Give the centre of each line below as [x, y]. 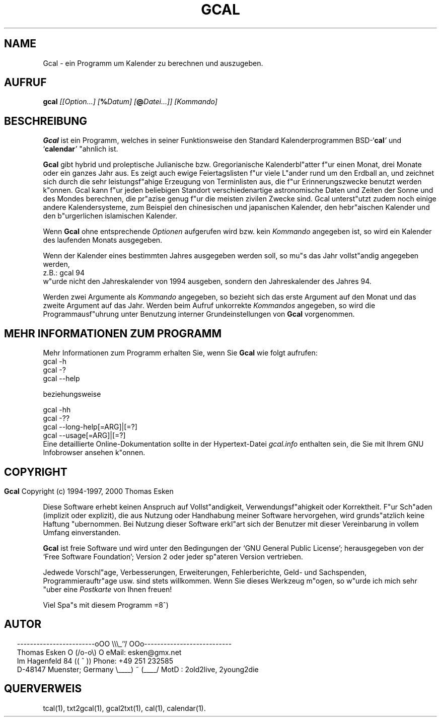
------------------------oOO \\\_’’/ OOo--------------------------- [124, 643]
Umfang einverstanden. [82, 532]
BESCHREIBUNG [46, 121]
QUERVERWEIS [43, 689]
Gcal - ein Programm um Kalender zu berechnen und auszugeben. [153, 63]
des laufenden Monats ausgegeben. [103, 240]
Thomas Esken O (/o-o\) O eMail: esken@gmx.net [99, 652]
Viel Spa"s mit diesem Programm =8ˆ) [106, 605]
